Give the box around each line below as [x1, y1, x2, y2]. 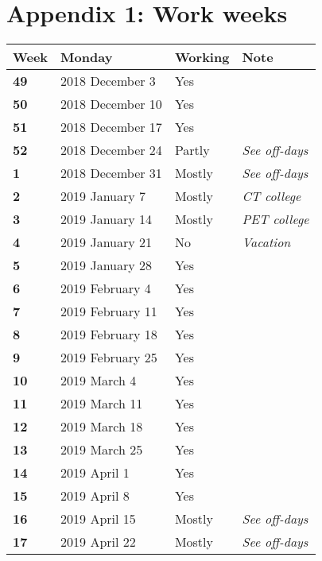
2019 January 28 [60, 256, 153, 275]
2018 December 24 [60, 141, 162, 160]
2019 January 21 [60, 233, 153, 252]
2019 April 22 [60, 532, 136, 551]
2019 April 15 [60, 509, 136, 528]
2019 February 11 [60, 302, 157, 321]
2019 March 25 [60, 440, 143, 459]
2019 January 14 [60, 210, 153, 229]
